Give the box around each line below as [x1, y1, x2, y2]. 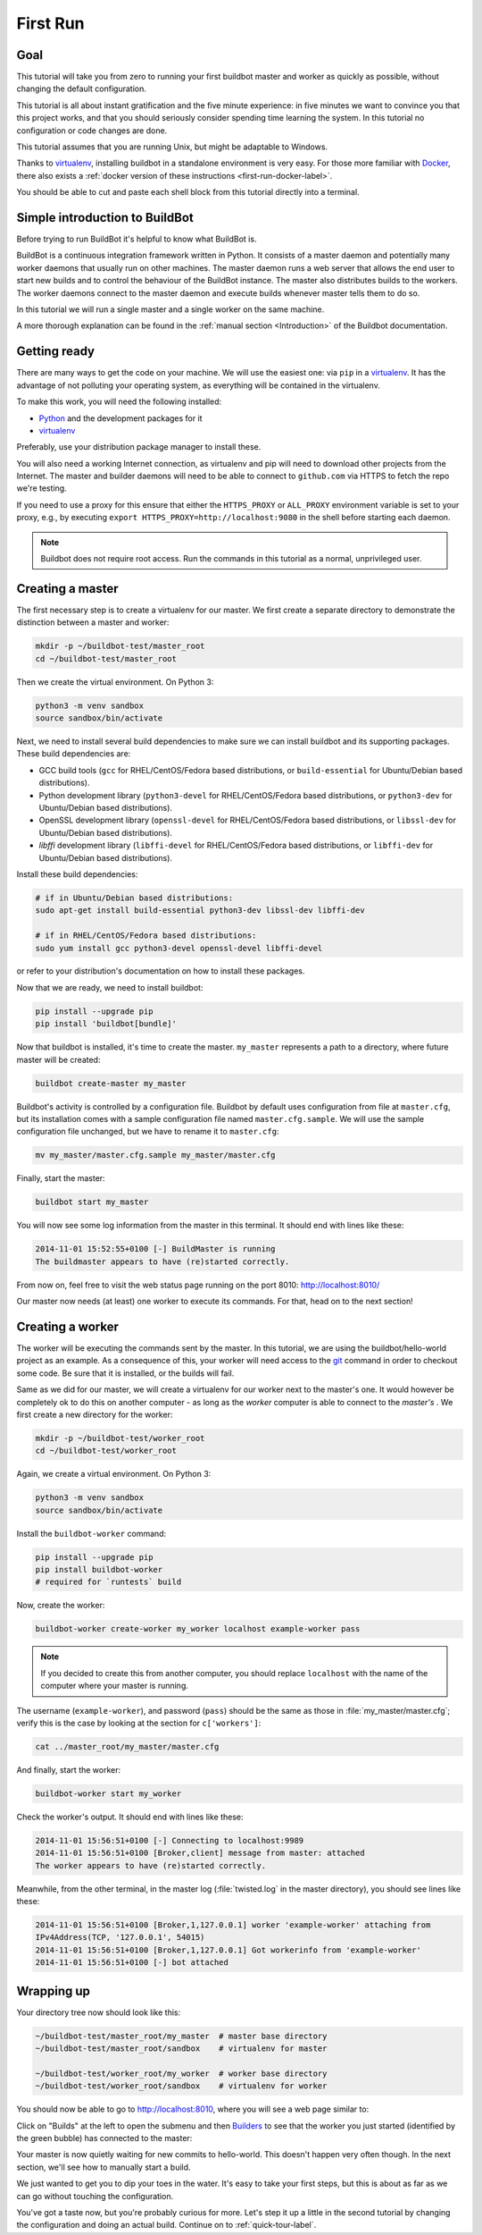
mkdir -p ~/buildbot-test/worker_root [35, 1433, 205, 1443]
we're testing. [16, 483, 67, 493]
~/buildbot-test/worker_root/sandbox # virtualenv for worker [35, 2081, 328, 2091]
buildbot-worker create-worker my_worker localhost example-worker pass [35, 1624, 361, 1634]
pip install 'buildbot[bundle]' [35, 1019, 178, 1029]
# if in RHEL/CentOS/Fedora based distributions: [35, 931, 257, 940]
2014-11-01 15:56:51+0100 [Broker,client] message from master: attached [35, 1848, 365, 1859]
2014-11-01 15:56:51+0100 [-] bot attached [35, 1958, 229, 1968]
